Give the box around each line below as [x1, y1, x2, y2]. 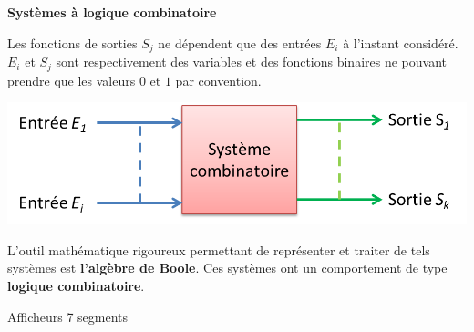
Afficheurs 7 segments [7, 306, 129, 326]
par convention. [175, 70, 262, 89]
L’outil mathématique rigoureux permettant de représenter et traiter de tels [7, 240, 430, 259]
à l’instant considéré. [343, 33, 459, 52]
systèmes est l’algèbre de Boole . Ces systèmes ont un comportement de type [7, 258, 448, 277]
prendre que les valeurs [7, 70, 136, 89]
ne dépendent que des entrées [158, 33, 322, 52]
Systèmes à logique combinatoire [7, 3, 217, 21]
